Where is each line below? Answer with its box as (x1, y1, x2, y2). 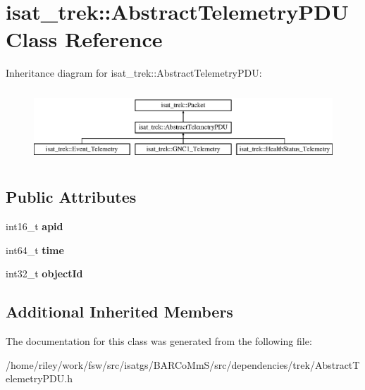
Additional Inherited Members (6, 301, 233, 322)
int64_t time (6, 242, 64, 257)
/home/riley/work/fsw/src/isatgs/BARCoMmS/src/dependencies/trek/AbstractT (6, 357, 360, 372)
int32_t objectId (6, 266, 83, 281)
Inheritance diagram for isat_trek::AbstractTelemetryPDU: (6, 65, 262, 80)
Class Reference (6, 25, 163, 54)
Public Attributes (6, 186, 137, 208)
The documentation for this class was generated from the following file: (6, 333, 312, 348)
